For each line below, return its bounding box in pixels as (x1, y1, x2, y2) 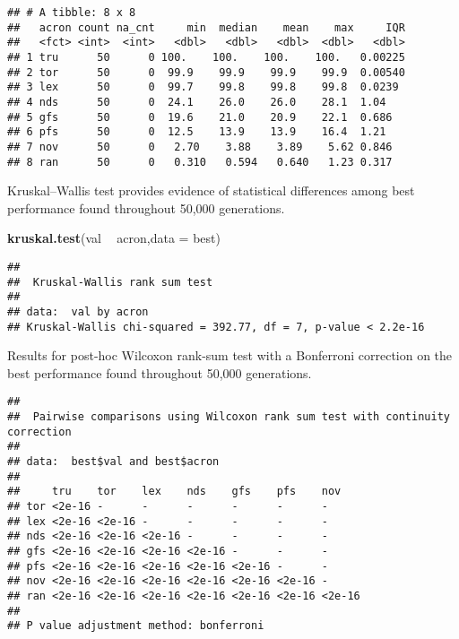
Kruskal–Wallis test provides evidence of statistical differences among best (7, 181, 415, 200)
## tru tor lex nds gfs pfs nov (7, 485, 342, 498)
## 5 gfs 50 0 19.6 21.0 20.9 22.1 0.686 (7, 110, 393, 124)
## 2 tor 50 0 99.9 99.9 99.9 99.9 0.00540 (7, 65, 405, 79)
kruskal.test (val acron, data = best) (7, 229, 221, 247)
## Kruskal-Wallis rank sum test (7, 275, 213, 289)
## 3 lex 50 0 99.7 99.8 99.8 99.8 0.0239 (7, 81, 399, 94)
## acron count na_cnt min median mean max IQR (7, 21, 405, 34)
